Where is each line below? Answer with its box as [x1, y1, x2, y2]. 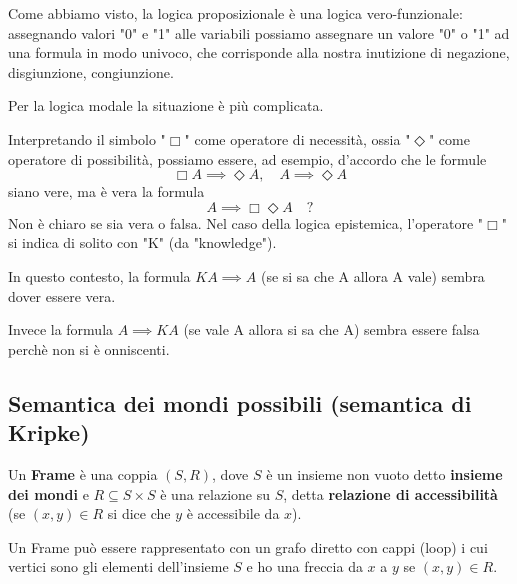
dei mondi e [8, 483, 89, 504]
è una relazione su [160, 483, 271, 504]
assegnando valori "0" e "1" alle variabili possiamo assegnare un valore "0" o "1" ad [8, 22, 510, 43]
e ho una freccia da [246, 556, 363, 577]
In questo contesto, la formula [8, 265, 191, 286]
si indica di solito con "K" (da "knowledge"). [8, 232, 277, 253]
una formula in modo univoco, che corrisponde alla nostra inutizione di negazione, [8, 42, 510, 63]
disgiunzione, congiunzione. [8, 61, 174, 82]
